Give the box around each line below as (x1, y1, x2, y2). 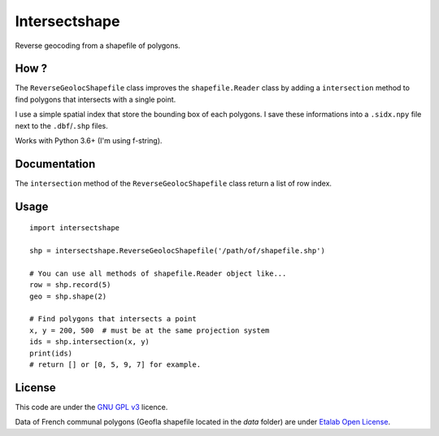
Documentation (15, 157, 96, 171)
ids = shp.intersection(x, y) (29, 338, 150, 347)
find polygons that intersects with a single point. (15, 94, 176, 104)
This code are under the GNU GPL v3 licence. (15, 402, 168, 412)
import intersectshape (29, 224, 120, 233)
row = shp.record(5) (29, 281, 111, 290)
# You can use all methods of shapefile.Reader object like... (29, 268, 287, 278)
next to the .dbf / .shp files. (15, 120, 109, 130)
